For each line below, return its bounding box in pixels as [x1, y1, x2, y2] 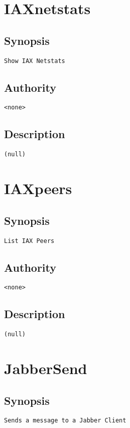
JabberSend [4, 358, 87, 379]
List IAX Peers [4, 237, 55, 244]
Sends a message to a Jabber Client [4, 417, 126, 424]
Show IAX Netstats [4, 57, 65, 65]
